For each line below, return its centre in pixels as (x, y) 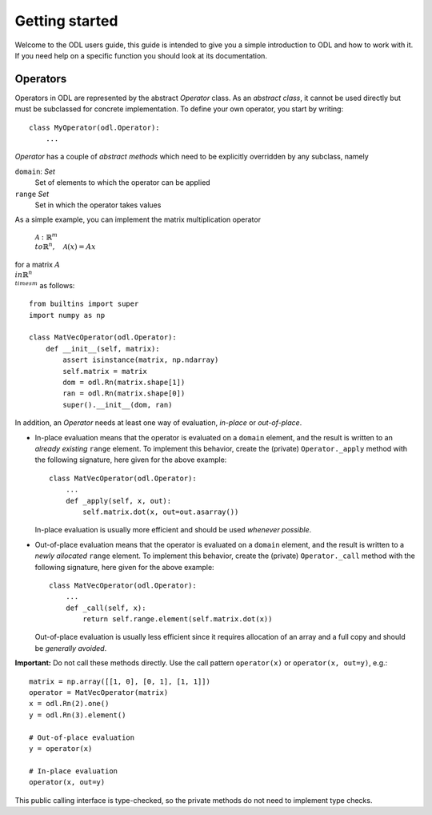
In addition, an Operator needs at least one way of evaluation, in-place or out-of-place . (158, 423)
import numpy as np (67, 315)
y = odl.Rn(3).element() (78, 715)
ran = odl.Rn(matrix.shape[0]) (124, 393)
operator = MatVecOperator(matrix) (99, 693)
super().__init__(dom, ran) (118, 405)
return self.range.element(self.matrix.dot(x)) (178, 619)
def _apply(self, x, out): (118, 501)
